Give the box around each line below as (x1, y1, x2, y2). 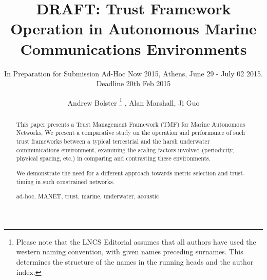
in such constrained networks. (35, 177, 115, 186)
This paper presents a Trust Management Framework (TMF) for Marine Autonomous (16, 119, 245, 128)
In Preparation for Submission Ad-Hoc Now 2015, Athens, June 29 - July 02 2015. (4, 68, 263, 78)
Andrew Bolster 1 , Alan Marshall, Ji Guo (67, 95, 200, 108)
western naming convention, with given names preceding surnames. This (16, 246, 243, 257)
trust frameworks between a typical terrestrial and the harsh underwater (16, 137, 210, 146)
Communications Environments (20, 38, 247, 59)
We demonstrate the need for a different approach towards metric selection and (16, 168, 228, 177)
